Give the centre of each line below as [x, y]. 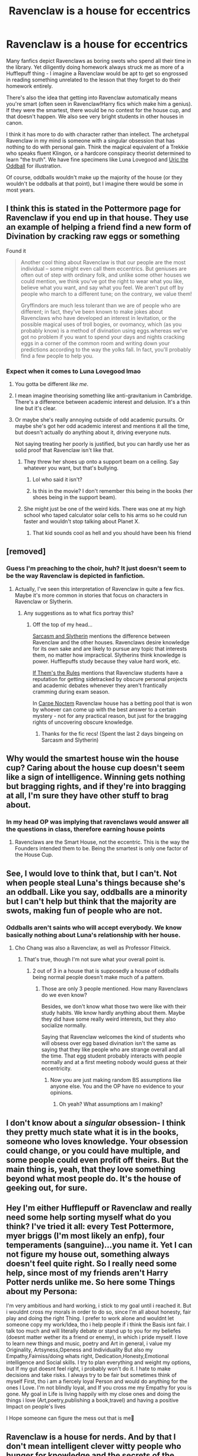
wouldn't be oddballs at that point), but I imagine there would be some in [95, 183]
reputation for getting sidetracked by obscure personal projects [110, 679]
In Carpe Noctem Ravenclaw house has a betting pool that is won [112, 703]
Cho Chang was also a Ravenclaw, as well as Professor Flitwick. [93, 948]
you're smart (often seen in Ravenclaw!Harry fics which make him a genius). [99, 104]
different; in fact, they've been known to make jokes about [92, 311]
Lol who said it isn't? [58, 480]
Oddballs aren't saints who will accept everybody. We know [94, 928]
